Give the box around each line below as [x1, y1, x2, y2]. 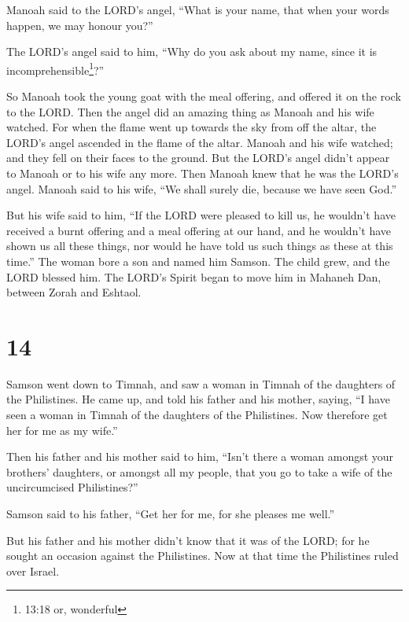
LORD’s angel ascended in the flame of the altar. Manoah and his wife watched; [6, 134, 393, 150]
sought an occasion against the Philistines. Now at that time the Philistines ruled [6, 547, 399, 564]
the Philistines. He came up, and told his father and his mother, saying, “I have [6, 391, 390, 407]
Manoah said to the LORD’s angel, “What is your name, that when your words [6, 2, 389, 17]
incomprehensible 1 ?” [6, 59, 105, 78]
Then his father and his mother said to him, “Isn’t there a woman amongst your [6, 448, 394, 465]
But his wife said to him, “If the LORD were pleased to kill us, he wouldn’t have [6, 207, 396, 223]
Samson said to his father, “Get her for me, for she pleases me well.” [6, 506, 335, 522]
